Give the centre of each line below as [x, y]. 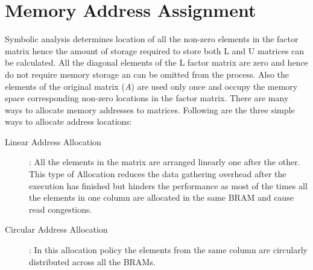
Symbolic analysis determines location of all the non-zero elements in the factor [152, 39]
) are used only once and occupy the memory [214, 86]
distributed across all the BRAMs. [92, 261]
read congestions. [61, 209]
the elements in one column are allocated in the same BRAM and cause [161, 197]
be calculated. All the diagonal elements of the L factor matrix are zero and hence [156, 62]
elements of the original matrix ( [65, 86]
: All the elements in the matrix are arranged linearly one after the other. [165, 162]
